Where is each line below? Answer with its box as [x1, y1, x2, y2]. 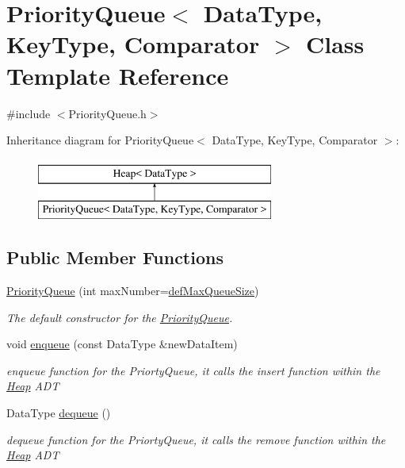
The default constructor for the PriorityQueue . [6, 309, 233, 325]
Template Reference [6, 59, 229, 91]
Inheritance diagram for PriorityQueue [6, 132, 194, 148]
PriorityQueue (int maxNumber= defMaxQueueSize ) [6, 282, 259, 299]
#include [6, 105, 51, 121]
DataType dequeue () [6, 405, 111, 421]
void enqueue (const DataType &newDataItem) [6, 336, 238, 352]
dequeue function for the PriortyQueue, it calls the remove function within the [6, 431, 386, 447]
